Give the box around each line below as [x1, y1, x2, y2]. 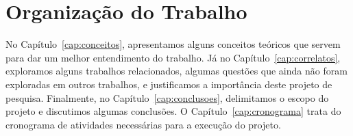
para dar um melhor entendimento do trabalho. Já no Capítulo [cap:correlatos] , [5, 50, 341, 64]
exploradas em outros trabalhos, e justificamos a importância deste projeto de [5, 77, 332, 91]
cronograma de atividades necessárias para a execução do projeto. [5, 117, 281, 131]
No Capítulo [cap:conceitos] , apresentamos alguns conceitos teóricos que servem [5, 37, 341, 51]
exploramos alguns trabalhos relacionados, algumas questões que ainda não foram [5, 64, 348, 78]
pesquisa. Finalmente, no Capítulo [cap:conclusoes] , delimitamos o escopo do [5, 90, 329, 105]
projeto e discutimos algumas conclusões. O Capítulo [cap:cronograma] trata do [5, 104, 341, 118]
